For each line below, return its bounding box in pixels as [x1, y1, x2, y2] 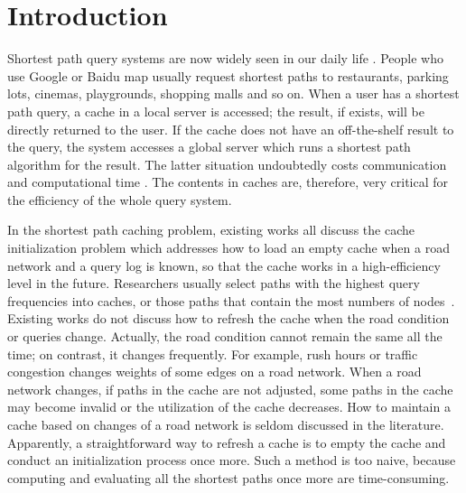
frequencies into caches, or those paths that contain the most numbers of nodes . [7, 291, 455, 310]
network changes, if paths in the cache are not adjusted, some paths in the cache [7, 379, 453, 398]
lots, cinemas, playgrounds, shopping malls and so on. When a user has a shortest [7, 84, 460, 103]
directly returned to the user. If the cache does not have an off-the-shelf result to [7, 119, 454, 138]
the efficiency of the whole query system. [7, 190, 232, 209]
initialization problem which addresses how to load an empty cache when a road [7, 238, 450, 257]
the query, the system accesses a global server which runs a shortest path [7, 137, 411, 156]
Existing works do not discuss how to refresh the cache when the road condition [7, 309, 450, 328]
